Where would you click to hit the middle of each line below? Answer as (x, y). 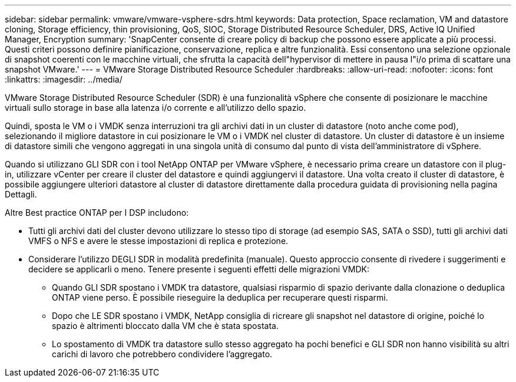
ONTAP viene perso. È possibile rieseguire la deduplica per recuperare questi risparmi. (220, 297)
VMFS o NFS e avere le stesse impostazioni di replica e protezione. (158, 241)
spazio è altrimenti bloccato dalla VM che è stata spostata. (165, 326)
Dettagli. (21, 194)
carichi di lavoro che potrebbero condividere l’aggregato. (162, 354)
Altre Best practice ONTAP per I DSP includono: (97, 213)
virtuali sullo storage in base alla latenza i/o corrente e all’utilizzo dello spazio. (156, 108)
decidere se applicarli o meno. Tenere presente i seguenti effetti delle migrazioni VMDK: (199, 269)
